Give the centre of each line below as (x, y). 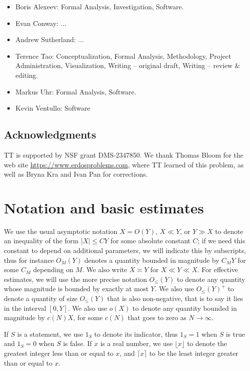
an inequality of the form (41, 241)
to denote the (207, 343)
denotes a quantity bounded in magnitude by (152, 260)
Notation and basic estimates (104, 207)
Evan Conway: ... (41, 23)
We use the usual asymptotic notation (61, 231)
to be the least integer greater (194, 353)
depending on (53, 269)
